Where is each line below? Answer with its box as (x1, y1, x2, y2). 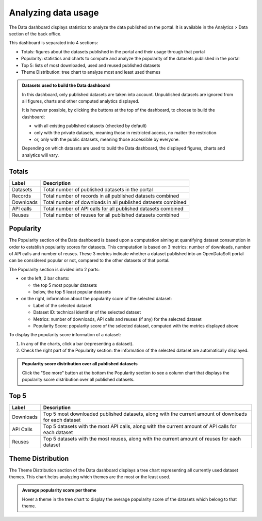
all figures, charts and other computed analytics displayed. (22, 98, 140, 104)
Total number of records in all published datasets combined (43, 192, 179, 199)
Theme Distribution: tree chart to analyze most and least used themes (21, 69, 161, 75)
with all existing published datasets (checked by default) (34, 123, 147, 129)
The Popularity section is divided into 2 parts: (9, 266, 100, 272)
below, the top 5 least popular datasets (33, 289, 111, 294)
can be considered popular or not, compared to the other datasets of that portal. (9, 258, 170, 263)
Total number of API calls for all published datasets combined (43, 205, 184, 212)
